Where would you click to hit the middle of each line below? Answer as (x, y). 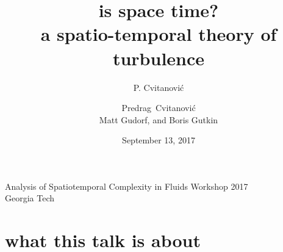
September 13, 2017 (159, 140)
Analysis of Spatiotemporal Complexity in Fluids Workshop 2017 (127, 186)
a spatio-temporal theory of (159, 34)
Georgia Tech (30, 198)
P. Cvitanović (159, 87)
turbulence (159, 58)
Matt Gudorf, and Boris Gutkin (159, 119)
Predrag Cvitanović (159, 108)
